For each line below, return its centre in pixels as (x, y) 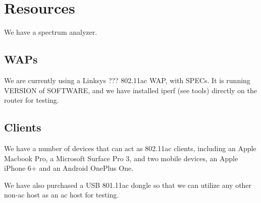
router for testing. (32, 100)
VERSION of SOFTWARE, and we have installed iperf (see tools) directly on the (131, 90)
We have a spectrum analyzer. (51, 32)
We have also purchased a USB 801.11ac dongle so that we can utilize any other (128, 185)
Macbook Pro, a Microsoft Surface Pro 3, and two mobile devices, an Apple (121, 158)
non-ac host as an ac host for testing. (62, 195)
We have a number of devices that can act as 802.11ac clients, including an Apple (130, 148)
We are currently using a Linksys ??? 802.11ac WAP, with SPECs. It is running (127, 80)
